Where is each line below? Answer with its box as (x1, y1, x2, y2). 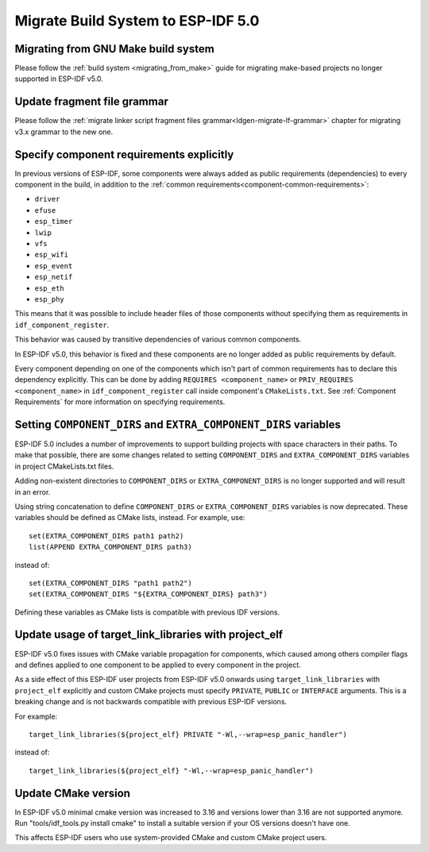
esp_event (34, 261, 73, 270)
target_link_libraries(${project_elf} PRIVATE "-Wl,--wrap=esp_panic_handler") (29, 730, 347, 738)
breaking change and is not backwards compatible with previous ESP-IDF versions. (14, 697, 288, 707)
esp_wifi (34, 250, 69, 260)
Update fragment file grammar (14, 95, 168, 109)
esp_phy (34, 295, 65, 303)
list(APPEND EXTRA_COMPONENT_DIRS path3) (29, 542, 192, 552)
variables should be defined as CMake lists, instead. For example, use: (14, 513, 245, 522)
